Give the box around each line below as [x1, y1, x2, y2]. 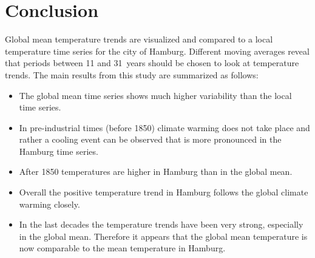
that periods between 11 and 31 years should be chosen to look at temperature [5, 56, 299, 69]
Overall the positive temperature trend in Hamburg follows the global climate [19, 186, 308, 199]
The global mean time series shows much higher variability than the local [19, 89, 292, 101]
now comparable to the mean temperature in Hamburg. [19, 242, 226, 254]
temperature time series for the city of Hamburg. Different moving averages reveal [5, 44, 310, 57]
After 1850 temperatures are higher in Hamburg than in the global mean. [19, 165, 293, 178]
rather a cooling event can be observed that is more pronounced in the [19, 133, 282, 146]
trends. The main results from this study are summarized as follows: [5, 68, 259, 81]
